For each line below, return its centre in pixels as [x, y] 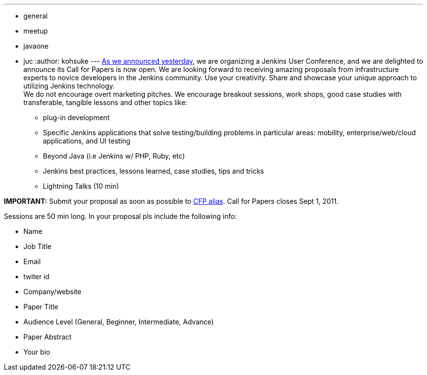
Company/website [52, 292]
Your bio [37, 352]
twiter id [37, 277]
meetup [36, 31]
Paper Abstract [48, 337]
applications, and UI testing [87, 141]
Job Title [38, 246]
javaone [36, 46]
